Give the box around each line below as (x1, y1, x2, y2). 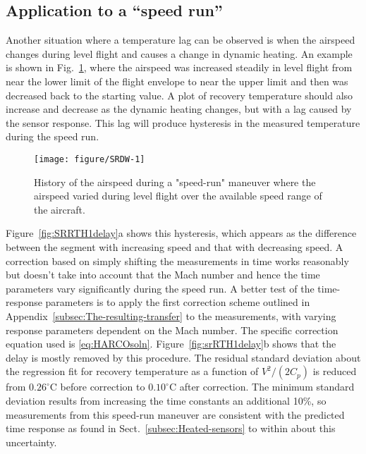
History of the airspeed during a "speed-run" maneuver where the (34, 174, 316, 189)
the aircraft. (34, 202, 85, 216)
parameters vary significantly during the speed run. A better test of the (6, 281, 315, 295)
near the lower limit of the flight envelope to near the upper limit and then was (6, 73, 348, 88)
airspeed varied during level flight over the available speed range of (34, 188, 322, 203)
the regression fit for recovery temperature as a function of (6, 364, 259, 379)
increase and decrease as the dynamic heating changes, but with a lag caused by (6, 102, 352, 116)
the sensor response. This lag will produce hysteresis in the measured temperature (6, 115, 360, 130)
